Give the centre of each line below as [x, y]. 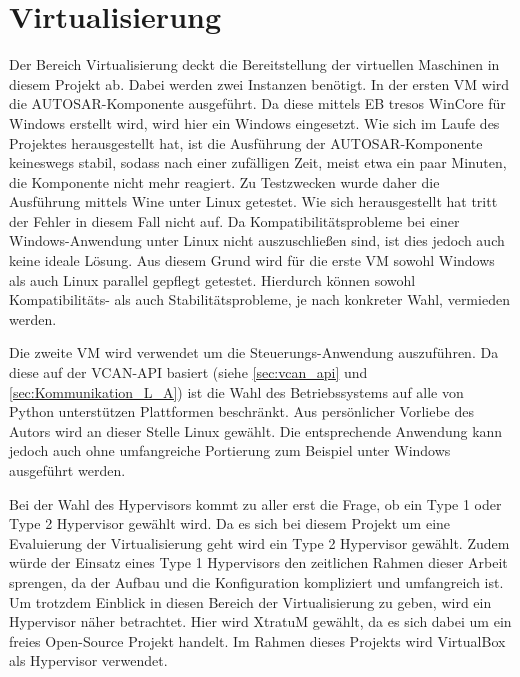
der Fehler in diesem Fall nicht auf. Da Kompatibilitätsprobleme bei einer [234, 220]
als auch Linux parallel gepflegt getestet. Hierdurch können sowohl [212, 279]
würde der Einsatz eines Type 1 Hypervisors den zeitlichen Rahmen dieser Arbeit [258, 562]
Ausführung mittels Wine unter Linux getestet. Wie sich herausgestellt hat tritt [253, 201]
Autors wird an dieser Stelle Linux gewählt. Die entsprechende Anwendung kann [256, 430]
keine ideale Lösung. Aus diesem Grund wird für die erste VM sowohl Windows [252, 260]
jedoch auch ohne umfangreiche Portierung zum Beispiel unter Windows [230, 450]
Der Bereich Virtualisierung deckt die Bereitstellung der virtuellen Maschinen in [254, 64]
